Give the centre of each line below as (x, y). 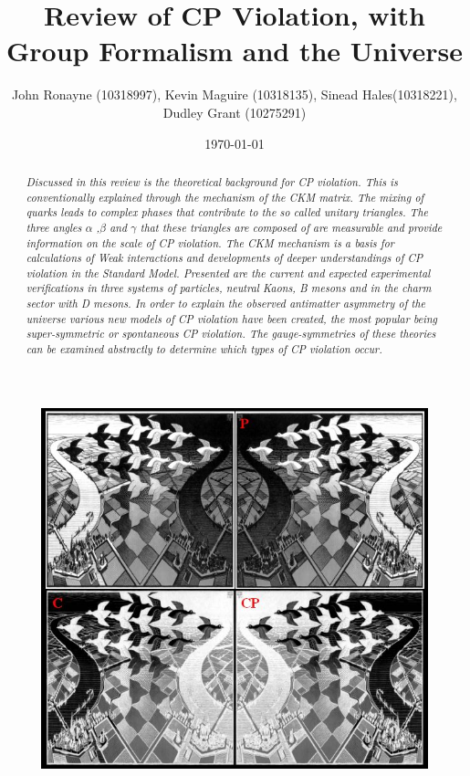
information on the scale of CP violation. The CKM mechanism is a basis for (210, 242)
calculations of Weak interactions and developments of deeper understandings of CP (225, 258)
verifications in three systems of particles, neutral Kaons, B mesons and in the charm (229, 288)
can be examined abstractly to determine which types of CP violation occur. (204, 349)
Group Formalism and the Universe (235, 51)
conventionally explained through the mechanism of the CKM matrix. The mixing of (225, 197)
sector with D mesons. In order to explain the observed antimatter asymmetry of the (226, 304)
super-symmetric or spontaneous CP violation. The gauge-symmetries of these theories (231, 334)
